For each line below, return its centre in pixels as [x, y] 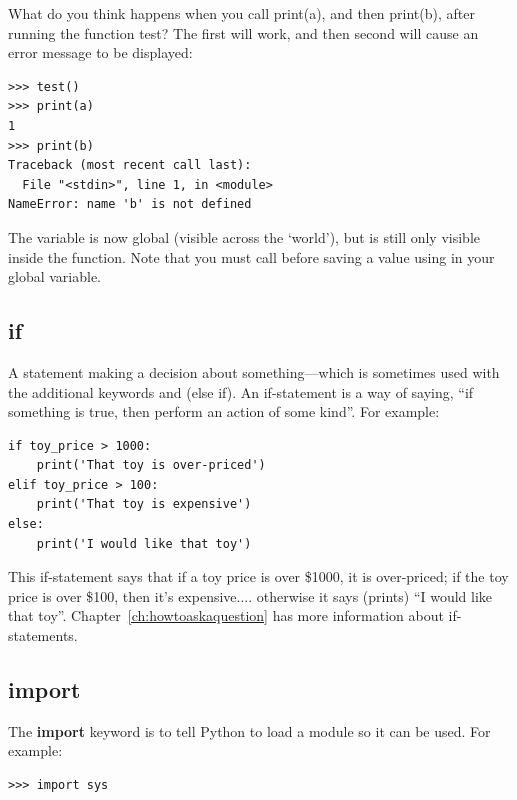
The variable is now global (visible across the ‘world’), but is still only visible [244, 236]
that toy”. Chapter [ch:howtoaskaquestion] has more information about [226, 615]
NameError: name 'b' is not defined [130, 204]
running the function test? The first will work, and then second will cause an [243, 32]
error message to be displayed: [100, 52]
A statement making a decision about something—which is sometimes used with [254, 371]
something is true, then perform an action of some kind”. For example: [224, 411]
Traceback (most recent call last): [130, 165]
